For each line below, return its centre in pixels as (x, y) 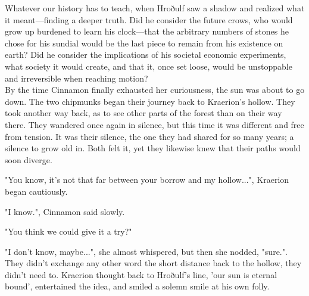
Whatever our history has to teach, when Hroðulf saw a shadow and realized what (155, 8)
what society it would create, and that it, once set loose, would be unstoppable (149, 66)
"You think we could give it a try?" (68, 231)
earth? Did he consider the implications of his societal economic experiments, (146, 54)
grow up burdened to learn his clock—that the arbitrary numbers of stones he (147, 31)
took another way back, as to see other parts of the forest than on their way (143, 113)
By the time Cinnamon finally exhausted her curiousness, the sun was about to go (155, 90)
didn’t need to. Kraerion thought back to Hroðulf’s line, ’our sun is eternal (141, 274)
